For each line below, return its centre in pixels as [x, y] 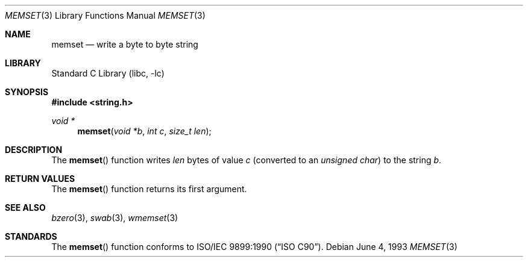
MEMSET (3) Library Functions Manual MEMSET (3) [105, 15]
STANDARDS [31, 236]
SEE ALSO [25, 207]
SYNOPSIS [27, 92]
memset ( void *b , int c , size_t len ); [144, 131]
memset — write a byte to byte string [125, 44]
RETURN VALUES [40, 179]
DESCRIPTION [34, 150]
